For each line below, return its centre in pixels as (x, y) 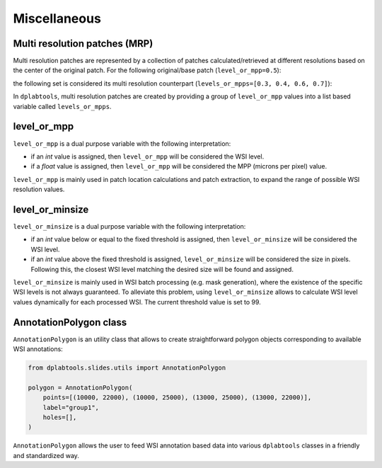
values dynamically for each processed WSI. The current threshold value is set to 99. (137, 302)
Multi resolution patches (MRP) (83, 44)
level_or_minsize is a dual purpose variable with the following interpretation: (129, 226)
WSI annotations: (38, 349)
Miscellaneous (57, 18)
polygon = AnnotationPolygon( (80, 387)
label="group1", (71, 407)
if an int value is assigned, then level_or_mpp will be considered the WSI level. (147, 156)
